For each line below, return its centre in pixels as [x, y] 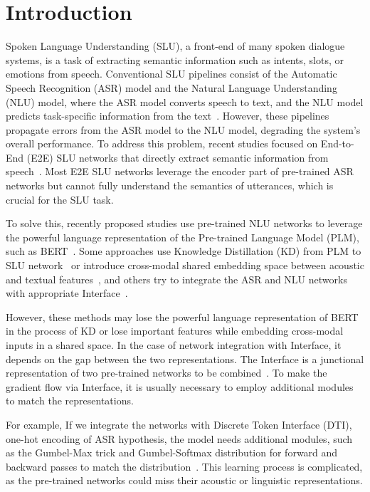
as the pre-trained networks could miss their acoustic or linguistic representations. [184, 480]
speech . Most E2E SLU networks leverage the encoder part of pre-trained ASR [180, 171]
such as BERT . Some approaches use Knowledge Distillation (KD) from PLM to [184, 251]
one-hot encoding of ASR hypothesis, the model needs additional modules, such [179, 438]
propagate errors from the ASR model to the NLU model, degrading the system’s [183, 129]
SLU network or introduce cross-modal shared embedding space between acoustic [185, 265]
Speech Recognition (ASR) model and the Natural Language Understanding [171, 87]
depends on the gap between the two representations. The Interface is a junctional [185, 358]
